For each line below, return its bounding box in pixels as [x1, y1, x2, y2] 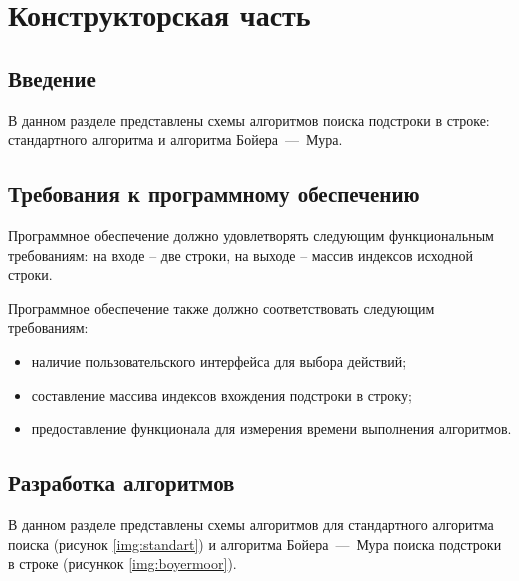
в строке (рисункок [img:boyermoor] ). [8, 553, 237, 574]
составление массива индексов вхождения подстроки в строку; [31, 384, 412, 405]
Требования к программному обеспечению [8, 178, 420, 209]
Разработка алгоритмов [8, 467, 235, 498]
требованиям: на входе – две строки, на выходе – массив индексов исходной [8, 244, 473, 265]
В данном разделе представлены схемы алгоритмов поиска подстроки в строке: [8, 109, 490, 130]
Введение [8, 62, 96, 93]
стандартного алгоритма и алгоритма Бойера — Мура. [8, 129, 343, 150]
